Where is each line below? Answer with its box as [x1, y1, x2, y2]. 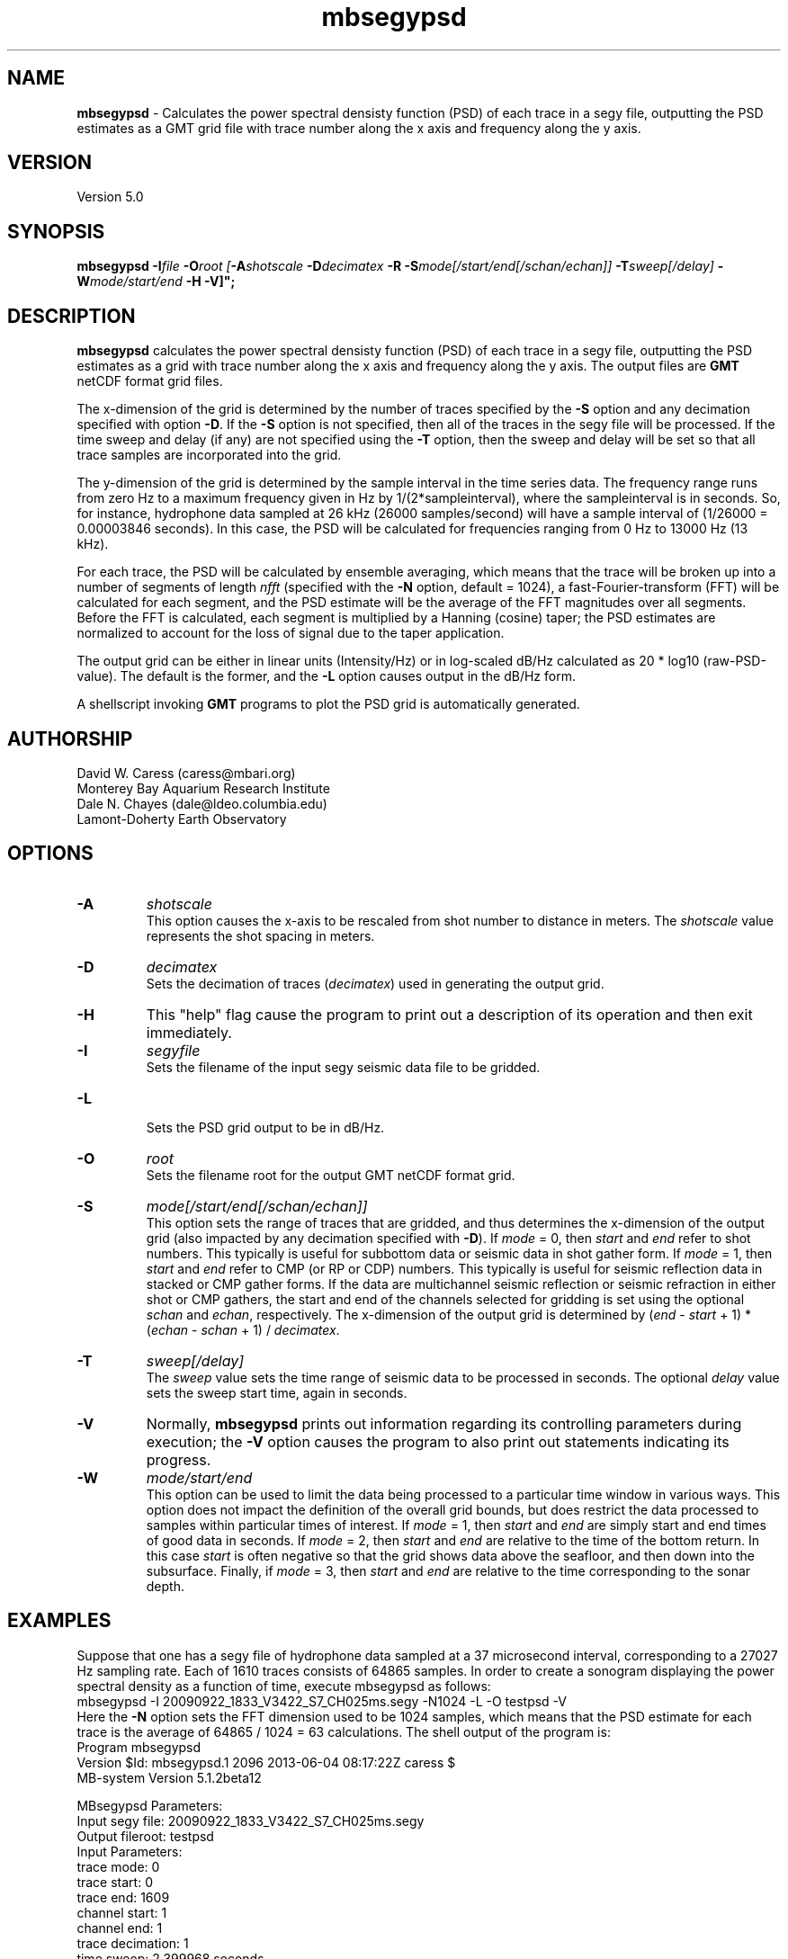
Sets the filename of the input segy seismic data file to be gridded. [146, 1059, 541, 1075]
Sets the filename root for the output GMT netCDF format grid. [146, 1167, 515, 1183]
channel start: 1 [76, 1904, 167, 1920]
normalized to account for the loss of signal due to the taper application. [76, 625, 505, 641]
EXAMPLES [7, 1609, 112, 1632]
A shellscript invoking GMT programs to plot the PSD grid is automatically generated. [76, 696, 580, 712]
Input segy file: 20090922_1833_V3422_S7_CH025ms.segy [76, 1812, 425, 1829]
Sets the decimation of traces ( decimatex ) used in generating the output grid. [146, 975, 604, 991]
